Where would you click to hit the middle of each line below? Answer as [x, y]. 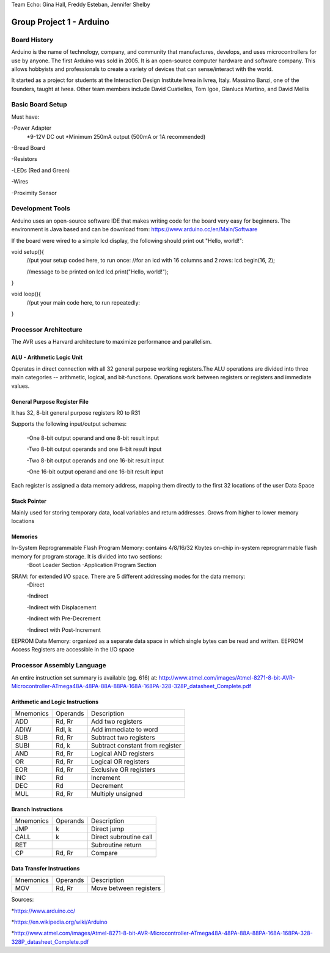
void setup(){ [28, 251]
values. [20, 386]
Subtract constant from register [136, 746]
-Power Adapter [31, 128]
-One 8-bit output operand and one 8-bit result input [93, 438]
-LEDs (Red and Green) [41, 170]
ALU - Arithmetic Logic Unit [47, 357]
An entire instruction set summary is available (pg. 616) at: [85, 677]
